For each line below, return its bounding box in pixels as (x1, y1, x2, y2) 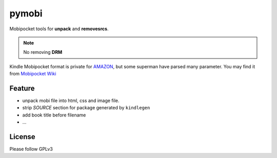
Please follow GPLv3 (9, 146, 53, 152)
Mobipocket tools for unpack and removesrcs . (9, 26, 109, 32)
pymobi (9, 8, 43, 19)
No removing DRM (23, 49, 63, 55)
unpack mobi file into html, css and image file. (22, 97, 120, 104)
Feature (9, 84, 35, 92)
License (9, 132, 35, 141)
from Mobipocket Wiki (9, 71, 56, 77)
